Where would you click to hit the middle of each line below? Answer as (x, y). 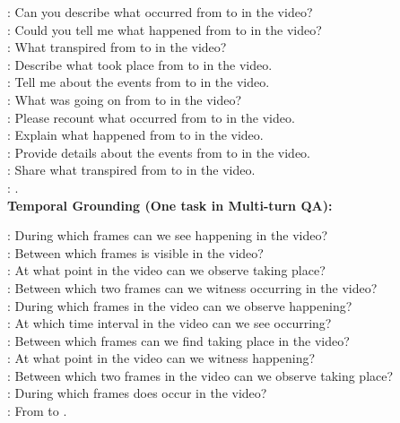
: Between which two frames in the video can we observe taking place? (200, 375)
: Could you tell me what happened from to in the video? (165, 29)
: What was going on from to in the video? (125, 99)
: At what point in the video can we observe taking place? (166, 270)
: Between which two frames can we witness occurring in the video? (192, 287)
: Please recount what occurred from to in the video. (151, 117)
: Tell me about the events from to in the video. (139, 82)
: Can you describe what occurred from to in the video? (160, 12)
